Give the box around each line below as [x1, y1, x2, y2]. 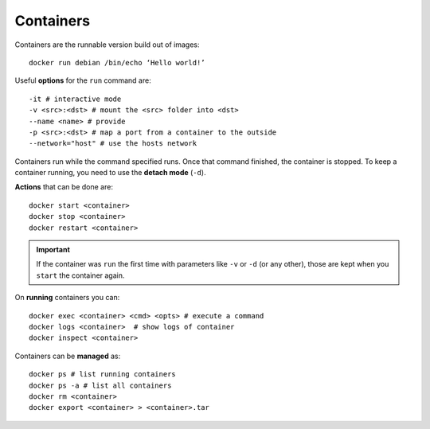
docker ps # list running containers [29, 370, 177, 379]
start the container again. [36, 271, 125, 280]
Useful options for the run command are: [14, 76, 151, 85]
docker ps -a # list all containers [29, 380, 172, 390]
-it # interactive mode [29, 94, 122, 103]
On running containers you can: [14, 293, 120, 302]
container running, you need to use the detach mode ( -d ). [14, 168, 206, 177]
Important [36, 245, 71, 255]
